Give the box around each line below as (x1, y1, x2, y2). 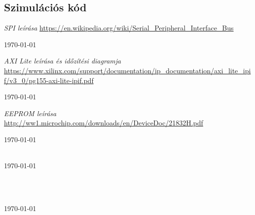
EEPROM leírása (4, 108, 57, 118)
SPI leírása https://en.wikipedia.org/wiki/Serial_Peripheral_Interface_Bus (4, 23, 234, 33)
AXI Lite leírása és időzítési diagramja (4, 56, 121, 66)
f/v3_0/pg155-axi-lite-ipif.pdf (4, 75, 94, 85)
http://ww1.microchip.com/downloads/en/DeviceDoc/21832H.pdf (4, 118, 203, 128)
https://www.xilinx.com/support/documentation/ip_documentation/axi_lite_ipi (4, 65, 251, 75)
